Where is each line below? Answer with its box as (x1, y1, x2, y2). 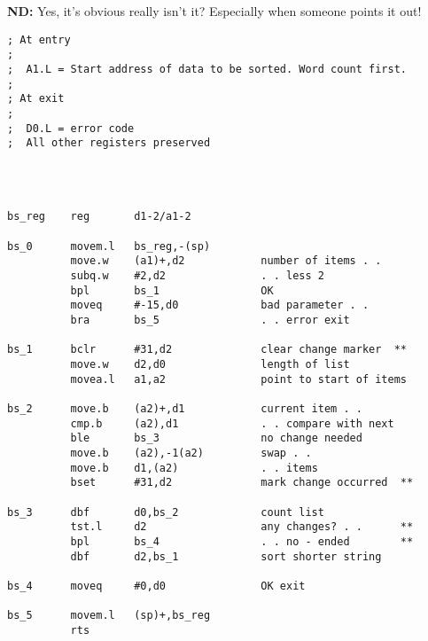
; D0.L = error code (7, 121, 135, 135)
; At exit (7, 92, 65, 106)
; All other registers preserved (7, 137, 211, 150)
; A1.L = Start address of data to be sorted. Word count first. (7, 62, 408, 75)
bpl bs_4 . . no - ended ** (70, 535, 414, 548)
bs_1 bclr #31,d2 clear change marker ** (7, 343, 408, 356)
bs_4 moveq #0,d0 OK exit (7, 579, 306, 592)
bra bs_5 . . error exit (70, 314, 350, 327)
